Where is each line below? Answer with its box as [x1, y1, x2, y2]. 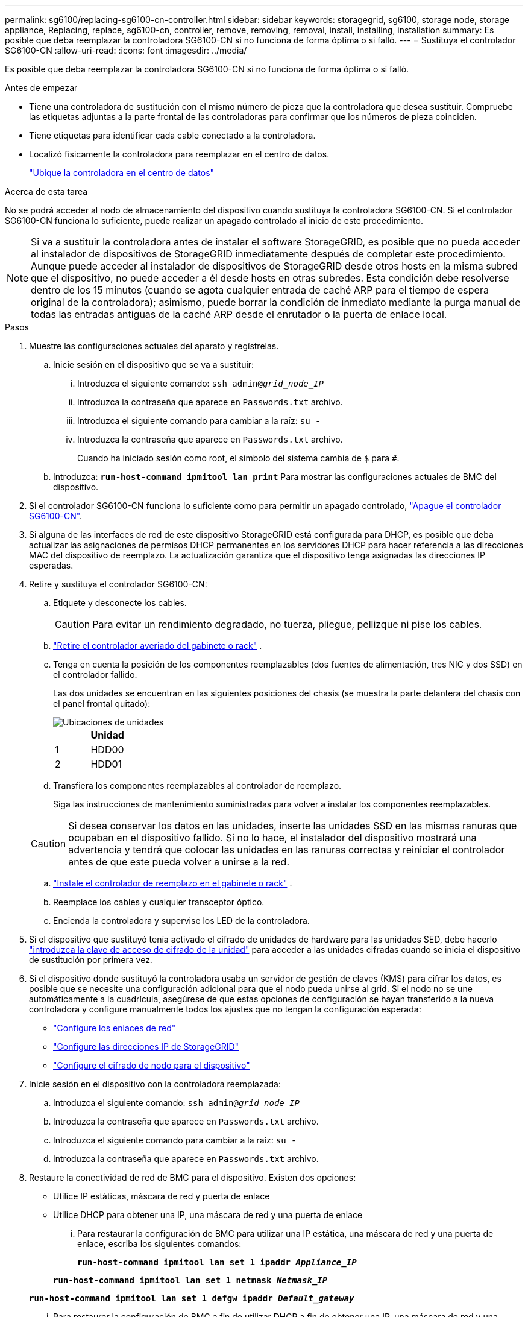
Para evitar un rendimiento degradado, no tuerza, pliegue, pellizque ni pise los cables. [92, 618, 482, 630]
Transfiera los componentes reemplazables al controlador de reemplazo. [53, 780, 342, 791]
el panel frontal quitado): [53, 698, 151, 709]
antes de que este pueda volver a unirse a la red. [68, 856, 290, 868]
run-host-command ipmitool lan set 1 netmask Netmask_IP [53, 1275, 328, 1285]
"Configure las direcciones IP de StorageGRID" [53, 1041, 239, 1052]
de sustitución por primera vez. [29, 955, 152, 965]
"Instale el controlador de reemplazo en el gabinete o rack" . [53, 878, 292, 888]
